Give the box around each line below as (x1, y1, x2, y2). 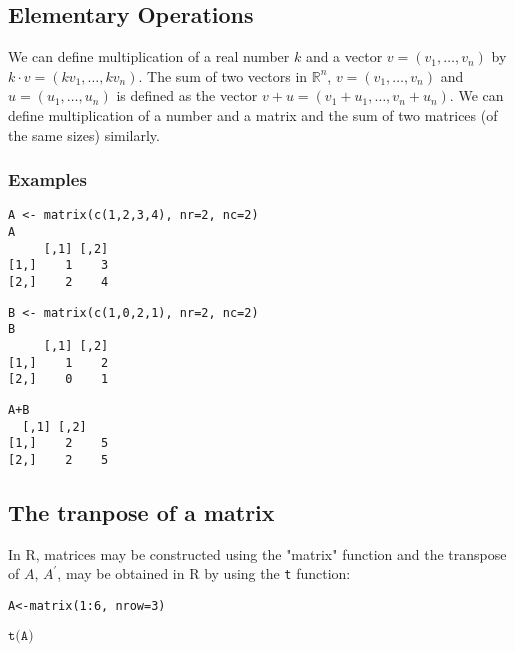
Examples (8, 167, 87, 192)
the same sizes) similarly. (8, 124, 160, 145)
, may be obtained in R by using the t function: (57, 563, 351, 584)
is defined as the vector (116, 85, 258, 106)
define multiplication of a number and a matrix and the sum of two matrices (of (8, 104, 498, 125)
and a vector (305, 46, 383, 67)
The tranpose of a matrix (8, 496, 275, 527)
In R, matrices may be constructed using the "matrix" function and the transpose (8, 543, 507, 564)
